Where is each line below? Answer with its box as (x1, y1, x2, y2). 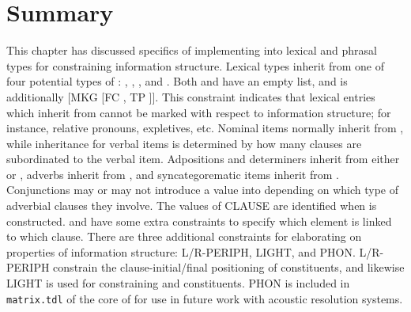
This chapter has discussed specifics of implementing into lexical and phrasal (6, 42, 377, 59)
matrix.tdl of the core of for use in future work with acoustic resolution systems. (6, 290, 403, 306)
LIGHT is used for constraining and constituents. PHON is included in (6, 275, 350, 291)
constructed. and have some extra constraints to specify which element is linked (6, 212, 392, 229)
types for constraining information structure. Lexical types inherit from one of (6, 57, 384, 74)
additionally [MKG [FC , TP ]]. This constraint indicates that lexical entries (6, 88, 375, 105)
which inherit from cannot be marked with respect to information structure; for (6, 104, 391, 120)
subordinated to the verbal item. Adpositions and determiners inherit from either (6, 150, 400, 167)
